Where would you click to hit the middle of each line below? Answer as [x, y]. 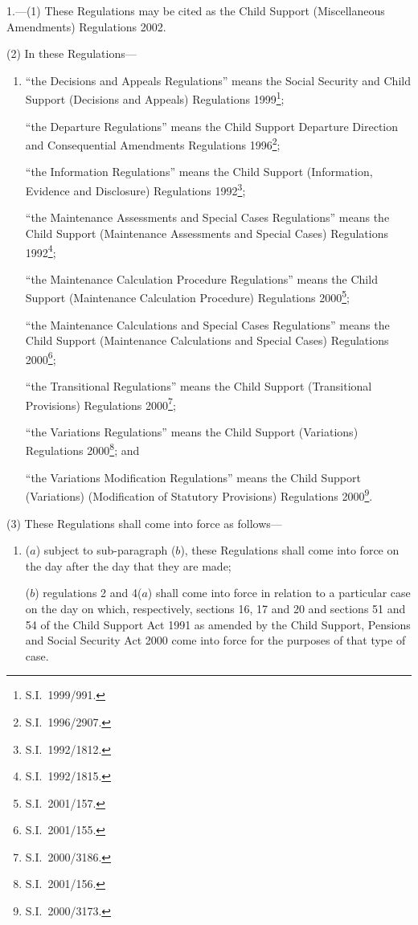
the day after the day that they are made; [128, 565]
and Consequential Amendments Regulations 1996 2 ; [153, 143]
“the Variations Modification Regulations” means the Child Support [193, 477]
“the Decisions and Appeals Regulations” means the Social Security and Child [218, 80]
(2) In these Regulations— [72, 53]
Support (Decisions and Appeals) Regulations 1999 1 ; [155, 98]
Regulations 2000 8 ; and [82, 449]
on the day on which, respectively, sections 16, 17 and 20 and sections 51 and [215, 608]
